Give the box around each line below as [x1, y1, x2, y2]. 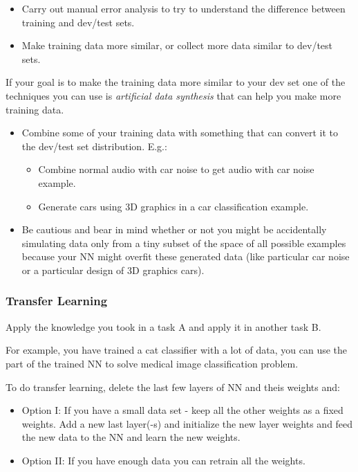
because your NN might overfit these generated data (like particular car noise [21, 249, 350, 264]
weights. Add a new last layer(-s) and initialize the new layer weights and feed [21, 416, 353, 430]
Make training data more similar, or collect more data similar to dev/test [21, 38, 333, 53]
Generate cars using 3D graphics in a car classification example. [38, 199, 309, 213]
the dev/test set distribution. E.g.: [21, 138, 167, 153]
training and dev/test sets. [21, 15, 135, 29]
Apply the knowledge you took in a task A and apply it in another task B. [6, 319, 321, 334]
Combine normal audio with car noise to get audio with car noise [38, 162, 314, 176]
